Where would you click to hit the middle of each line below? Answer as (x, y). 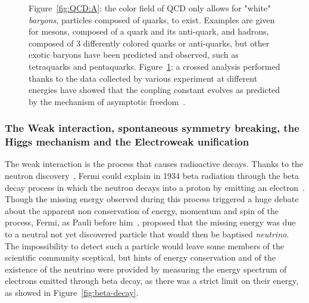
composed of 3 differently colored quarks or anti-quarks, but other (149, 43)
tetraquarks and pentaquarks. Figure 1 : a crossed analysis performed (154, 66)
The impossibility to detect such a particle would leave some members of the (144, 245)
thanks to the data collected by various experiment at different (143, 78)
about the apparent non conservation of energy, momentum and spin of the (142, 210)
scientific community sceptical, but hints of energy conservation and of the (140, 257)
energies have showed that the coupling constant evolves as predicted (154, 90)
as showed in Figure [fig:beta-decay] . (72, 293)
